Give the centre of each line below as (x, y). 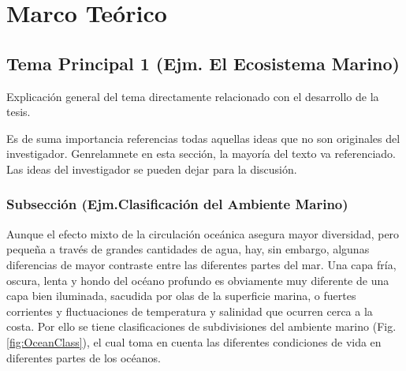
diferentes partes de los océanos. (84, 357)
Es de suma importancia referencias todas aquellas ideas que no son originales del (203, 138)
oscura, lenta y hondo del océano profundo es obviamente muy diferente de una (198, 280)
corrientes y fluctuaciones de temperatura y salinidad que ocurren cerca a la (190, 311)
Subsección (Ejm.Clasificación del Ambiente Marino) (177, 204)
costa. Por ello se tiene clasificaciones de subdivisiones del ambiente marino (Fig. (201, 326)
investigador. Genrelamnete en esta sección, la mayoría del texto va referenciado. (201, 154)
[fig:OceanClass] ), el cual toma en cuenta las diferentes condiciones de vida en (194, 341)
